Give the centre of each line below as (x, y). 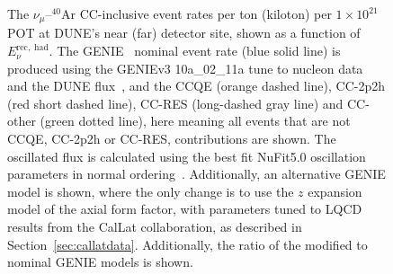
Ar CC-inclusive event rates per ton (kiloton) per (196, 13)
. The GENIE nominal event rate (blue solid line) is (195, 51)
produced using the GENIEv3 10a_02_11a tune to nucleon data (185, 68)
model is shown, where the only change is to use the (151, 191)
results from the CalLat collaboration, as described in (155, 226)
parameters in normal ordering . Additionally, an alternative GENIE (196, 174)
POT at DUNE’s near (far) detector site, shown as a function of (184, 33)
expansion (335, 191)
